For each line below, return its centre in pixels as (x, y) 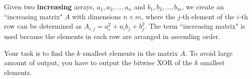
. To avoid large (209, 53)
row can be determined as (43, 26)
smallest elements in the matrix (130, 53)
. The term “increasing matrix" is (195, 26)
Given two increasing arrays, (49, 6)
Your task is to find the (39, 53)
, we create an (203, 6)
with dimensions (97, 16)
